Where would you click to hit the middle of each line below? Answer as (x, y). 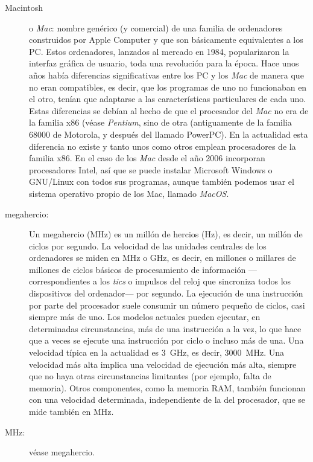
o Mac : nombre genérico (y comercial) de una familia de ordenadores (156, 27)
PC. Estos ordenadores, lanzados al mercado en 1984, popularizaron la (159, 51)
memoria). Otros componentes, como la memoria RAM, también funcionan (167, 387)
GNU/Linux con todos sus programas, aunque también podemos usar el (162, 181)
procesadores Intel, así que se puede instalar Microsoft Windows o (151, 169)
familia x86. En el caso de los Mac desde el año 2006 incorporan (147, 158)
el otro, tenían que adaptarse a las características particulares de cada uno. (168, 99)
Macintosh (24, 7)
